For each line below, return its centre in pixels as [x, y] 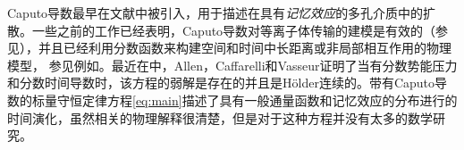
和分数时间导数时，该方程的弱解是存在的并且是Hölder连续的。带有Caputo [221, 83]
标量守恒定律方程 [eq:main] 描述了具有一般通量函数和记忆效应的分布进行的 [245, 100]
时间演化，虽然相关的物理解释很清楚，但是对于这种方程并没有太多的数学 [220, 117]
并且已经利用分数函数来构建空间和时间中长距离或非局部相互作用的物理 [245, 48]
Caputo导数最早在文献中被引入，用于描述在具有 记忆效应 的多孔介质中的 [215, 12]
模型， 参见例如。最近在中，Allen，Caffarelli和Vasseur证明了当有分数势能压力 [232, 65]
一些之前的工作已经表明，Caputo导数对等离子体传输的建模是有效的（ [234, 30]
